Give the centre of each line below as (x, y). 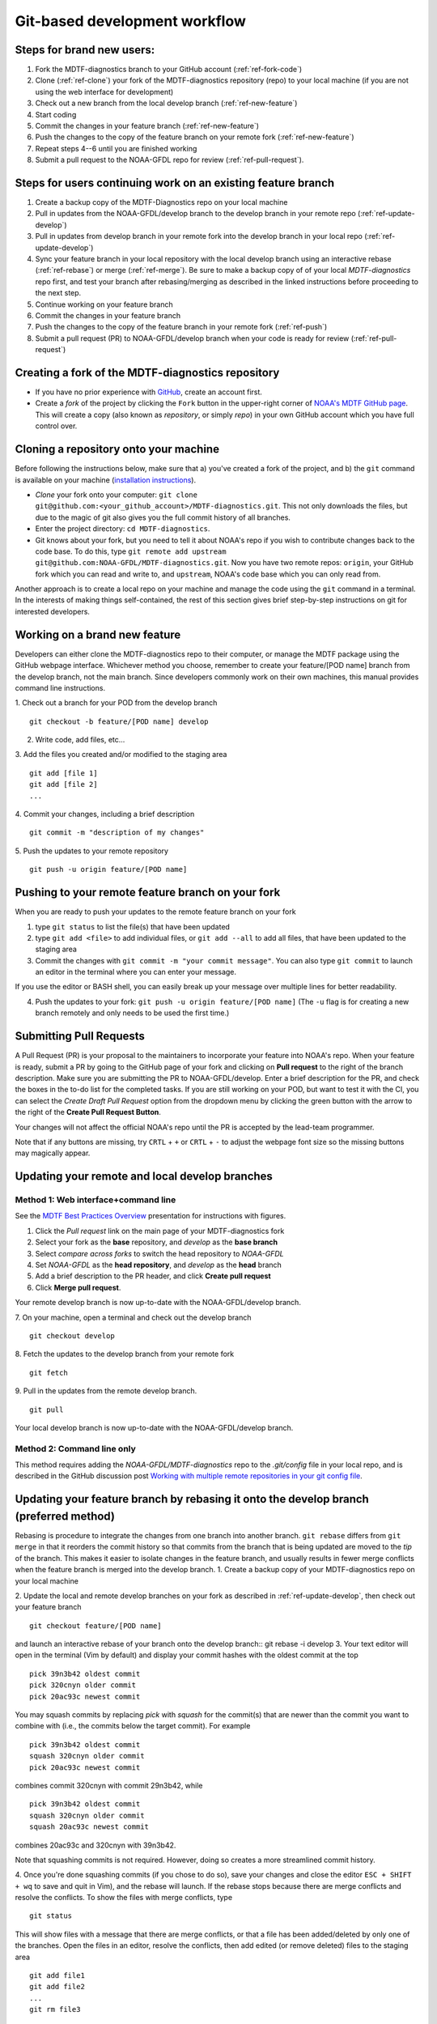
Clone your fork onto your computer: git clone (117, 495)
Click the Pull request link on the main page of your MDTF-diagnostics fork (160, 1231)
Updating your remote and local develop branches (144, 1177)
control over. (56, 426)
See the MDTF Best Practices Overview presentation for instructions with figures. (151, 1216)
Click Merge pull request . (78, 1287)
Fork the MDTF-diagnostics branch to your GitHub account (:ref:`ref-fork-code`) (169, 70)
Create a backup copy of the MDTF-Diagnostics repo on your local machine (161, 202)
